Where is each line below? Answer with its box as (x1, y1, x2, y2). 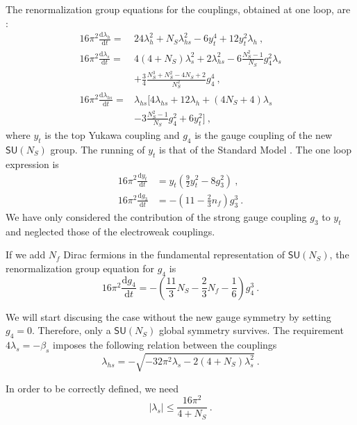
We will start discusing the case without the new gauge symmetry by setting (6, 309, 331, 324)
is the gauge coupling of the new (194, 128, 333, 142)
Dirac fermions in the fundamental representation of (63, 247, 285, 262)
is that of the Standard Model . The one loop (158, 142, 352, 156)
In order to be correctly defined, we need (6, 381, 179, 395)
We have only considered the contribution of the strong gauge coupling (6, 209, 307, 224)
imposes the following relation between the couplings (53, 337, 277, 352)
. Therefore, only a (32, 323, 111, 337)
